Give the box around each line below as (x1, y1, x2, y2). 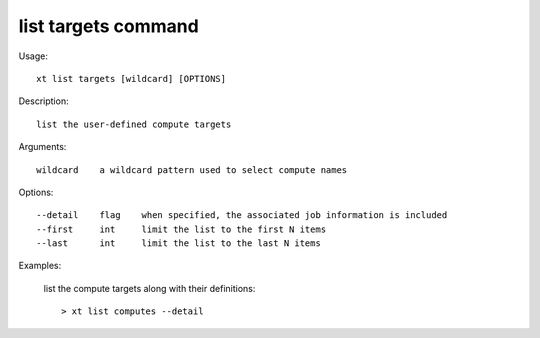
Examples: (18, 260, 62, 272)
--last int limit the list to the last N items (36, 238, 322, 249)
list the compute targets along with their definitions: (43, 282, 256, 294)
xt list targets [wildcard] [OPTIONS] (36, 73, 227, 84)
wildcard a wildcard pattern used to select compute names (36, 164, 348, 175)
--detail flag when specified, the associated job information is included (36, 210, 448, 221)
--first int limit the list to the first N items (36, 223, 327, 235)
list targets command (18, 15, 199, 37)
